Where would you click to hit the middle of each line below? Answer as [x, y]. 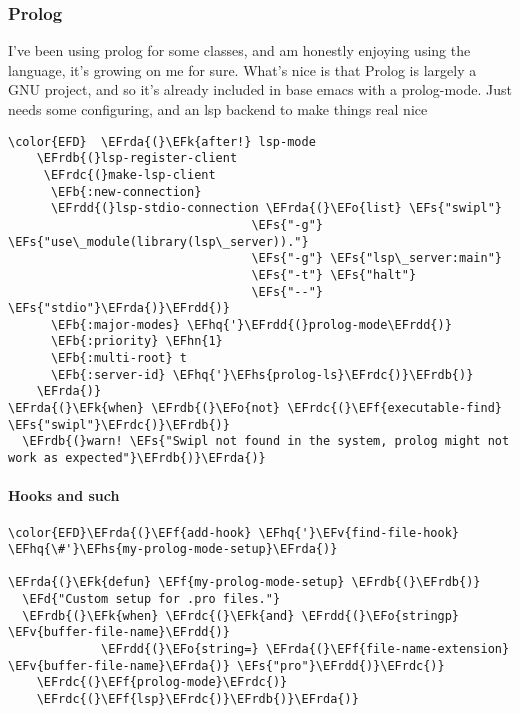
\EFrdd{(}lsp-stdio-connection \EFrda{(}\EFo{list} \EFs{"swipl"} [276, 208]
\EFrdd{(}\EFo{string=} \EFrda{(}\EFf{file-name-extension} [305, 649]
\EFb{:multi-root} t [118, 358]
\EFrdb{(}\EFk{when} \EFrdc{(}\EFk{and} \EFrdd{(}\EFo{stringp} [241, 615]
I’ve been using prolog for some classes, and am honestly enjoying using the [239, 50]
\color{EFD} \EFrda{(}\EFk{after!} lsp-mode [162, 141]
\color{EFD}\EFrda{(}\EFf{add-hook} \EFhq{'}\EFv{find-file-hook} [234, 532]
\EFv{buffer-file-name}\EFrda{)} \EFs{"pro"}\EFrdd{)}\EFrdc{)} [226, 665]
